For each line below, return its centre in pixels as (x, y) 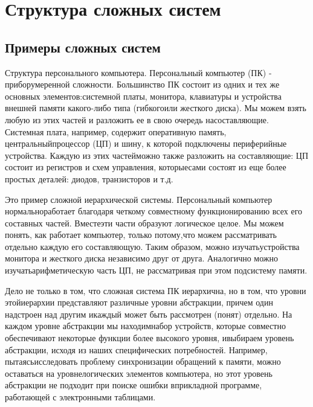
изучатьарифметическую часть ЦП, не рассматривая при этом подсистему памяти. (156, 270)
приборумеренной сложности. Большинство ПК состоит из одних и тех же (142, 84)
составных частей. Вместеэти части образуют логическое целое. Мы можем (144, 223)
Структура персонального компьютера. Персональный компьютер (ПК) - (138, 72)
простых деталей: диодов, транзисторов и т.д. (89, 178)
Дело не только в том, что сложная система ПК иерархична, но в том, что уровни (156, 290)
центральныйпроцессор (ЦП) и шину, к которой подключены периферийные (146, 143)
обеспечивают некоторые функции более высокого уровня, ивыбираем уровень (150, 338)
